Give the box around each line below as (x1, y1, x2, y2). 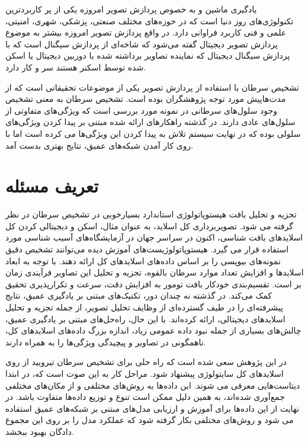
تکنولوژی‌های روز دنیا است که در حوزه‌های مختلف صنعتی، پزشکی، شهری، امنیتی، (5, 14, 294, 27)
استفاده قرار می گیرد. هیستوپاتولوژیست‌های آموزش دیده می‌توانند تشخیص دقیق (5, 243, 289, 255)
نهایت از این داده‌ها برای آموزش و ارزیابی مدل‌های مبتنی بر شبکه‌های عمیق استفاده (5, 402, 300, 414)
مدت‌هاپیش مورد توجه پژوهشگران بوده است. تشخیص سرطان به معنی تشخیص (5, 92, 286, 105)
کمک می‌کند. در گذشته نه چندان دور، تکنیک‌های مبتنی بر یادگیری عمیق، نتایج (5, 289, 272, 302)
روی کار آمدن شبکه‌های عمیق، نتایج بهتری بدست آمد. (5, 139, 194, 151)
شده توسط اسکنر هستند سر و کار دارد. (5, 60, 146, 73)
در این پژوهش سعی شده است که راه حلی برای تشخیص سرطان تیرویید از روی (5, 355, 287, 368)
